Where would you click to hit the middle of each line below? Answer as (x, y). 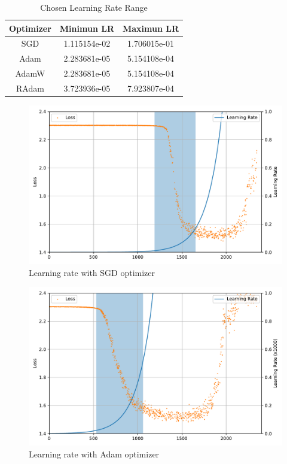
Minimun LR (87, 28)
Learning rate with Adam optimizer (94, 454)
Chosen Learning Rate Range (94, 7)
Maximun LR (151, 28)
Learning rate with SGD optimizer (92, 272)
